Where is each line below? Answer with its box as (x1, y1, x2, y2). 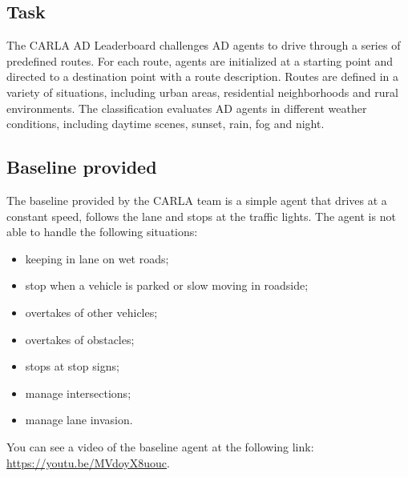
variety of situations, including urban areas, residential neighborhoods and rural (6, 83, 398, 100)
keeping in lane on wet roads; (25, 250, 169, 267)
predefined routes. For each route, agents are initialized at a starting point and (6, 52, 394, 69)
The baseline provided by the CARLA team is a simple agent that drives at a (6, 191, 387, 208)
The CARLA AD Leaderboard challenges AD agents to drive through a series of (6, 37, 401, 54)
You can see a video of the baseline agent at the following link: (6, 438, 314, 455)
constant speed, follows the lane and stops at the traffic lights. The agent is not (6, 207, 396, 224)
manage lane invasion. (25, 411, 133, 428)
